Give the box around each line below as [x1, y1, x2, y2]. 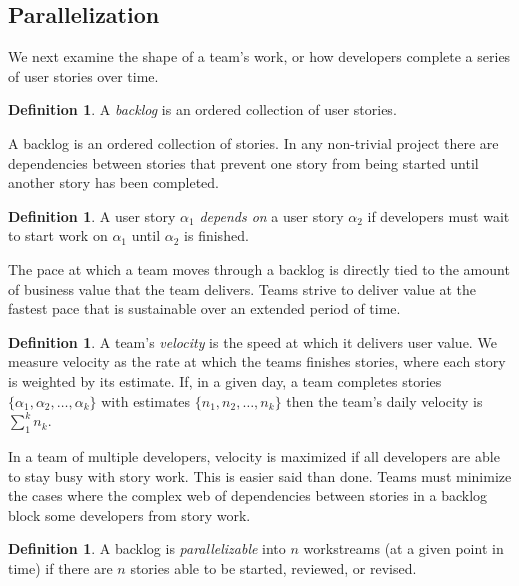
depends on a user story [199, 205, 344, 226]
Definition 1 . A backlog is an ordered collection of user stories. [8, 99, 397, 120]
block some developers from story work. [8, 504, 251, 525]
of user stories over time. [8, 65, 159, 86]
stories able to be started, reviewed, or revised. [130, 557, 417, 578]
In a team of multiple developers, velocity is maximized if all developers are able [8, 445, 500, 466]
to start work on [8, 225, 108, 246]
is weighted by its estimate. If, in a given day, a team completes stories [8, 370, 442, 391]
